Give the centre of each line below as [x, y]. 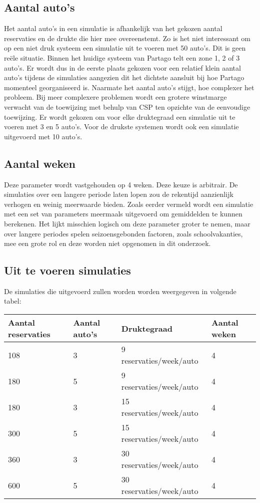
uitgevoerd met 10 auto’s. [43, 136]
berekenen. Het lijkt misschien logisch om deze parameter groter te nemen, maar [127, 223]
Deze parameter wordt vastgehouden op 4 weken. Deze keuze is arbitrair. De [121, 184]
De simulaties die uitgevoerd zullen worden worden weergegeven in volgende [120, 291]
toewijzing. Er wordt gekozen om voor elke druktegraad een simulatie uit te [120, 116]
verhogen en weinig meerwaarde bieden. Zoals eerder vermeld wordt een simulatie [129, 204]
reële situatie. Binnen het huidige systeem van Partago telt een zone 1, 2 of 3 [122, 57]
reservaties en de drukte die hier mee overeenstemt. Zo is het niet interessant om [127, 38]
